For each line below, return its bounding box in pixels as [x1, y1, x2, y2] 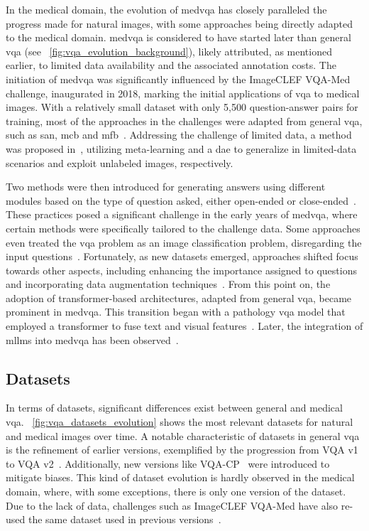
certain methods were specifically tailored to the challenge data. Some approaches [6, 220, 360, 235]
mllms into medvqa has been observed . [6, 332, 179, 347]
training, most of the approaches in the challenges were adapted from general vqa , [6, 113, 363, 128]
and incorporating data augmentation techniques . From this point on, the [6, 277, 331, 291]
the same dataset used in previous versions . [28, 512, 221, 527]
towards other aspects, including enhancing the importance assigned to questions [6, 262, 357, 277]
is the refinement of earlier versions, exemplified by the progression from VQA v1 [6, 442, 358, 457]
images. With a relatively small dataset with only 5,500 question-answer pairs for [6, 100, 358, 114]
